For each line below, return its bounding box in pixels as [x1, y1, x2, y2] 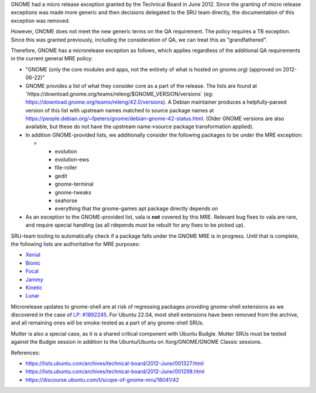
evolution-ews [54, 156, 90, 163]
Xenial [25, 251, 41, 258]
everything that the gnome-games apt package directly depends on [54, 205, 218, 212]
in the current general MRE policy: [11, 55, 93, 62]
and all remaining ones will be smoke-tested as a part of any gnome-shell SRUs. [11, 319, 204, 326]
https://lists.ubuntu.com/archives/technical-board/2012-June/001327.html [25, 360, 204, 367]
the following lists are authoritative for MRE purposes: [11, 240, 140, 247]
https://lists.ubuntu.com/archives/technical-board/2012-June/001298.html [25, 368, 205, 375]
